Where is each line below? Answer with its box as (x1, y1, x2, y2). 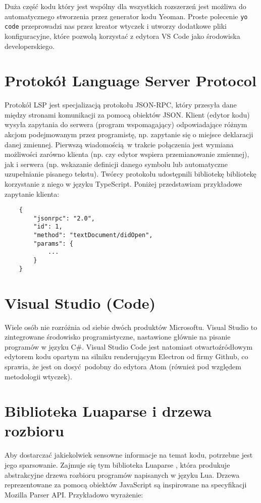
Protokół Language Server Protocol (5, 70, 256, 91)
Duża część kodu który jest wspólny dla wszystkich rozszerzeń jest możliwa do (5, 1, 246, 11)
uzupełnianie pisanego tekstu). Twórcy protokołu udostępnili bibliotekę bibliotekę (5, 169, 256, 179)
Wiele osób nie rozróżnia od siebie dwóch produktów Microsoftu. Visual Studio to (5, 321, 257, 332)
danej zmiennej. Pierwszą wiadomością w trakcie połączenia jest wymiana (5, 139, 234, 149)
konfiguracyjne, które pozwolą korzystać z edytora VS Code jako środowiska (5, 30, 240, 41)
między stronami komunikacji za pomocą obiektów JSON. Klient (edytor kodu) (5, 109, 250, 120)
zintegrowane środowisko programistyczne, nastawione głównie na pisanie (5, 331, 231, 342)
